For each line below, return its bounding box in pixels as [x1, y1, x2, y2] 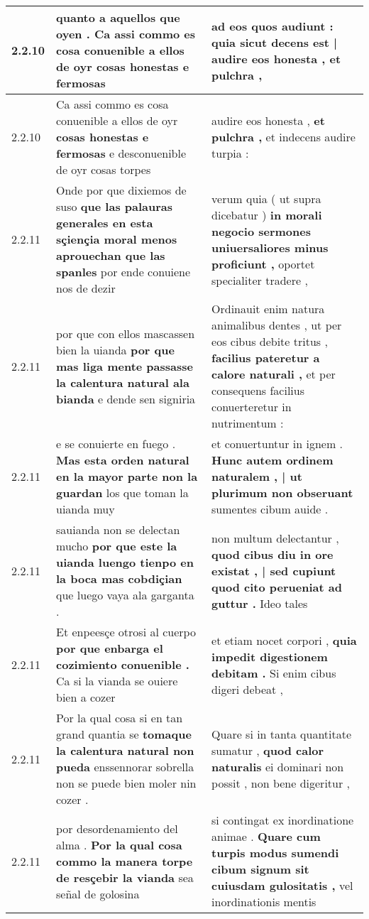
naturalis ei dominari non [211, 758, 344, 775]
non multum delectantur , [211, 529, 339, 546]
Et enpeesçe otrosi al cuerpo [56, 624, 196, 640]
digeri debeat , [211, 680, 283, 697]
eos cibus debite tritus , [211, 333, 328, 349]
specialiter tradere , [211, 271, 308, 288]
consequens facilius [211, 382, 304, 398]
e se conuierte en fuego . [56, 435, 176, 452]
